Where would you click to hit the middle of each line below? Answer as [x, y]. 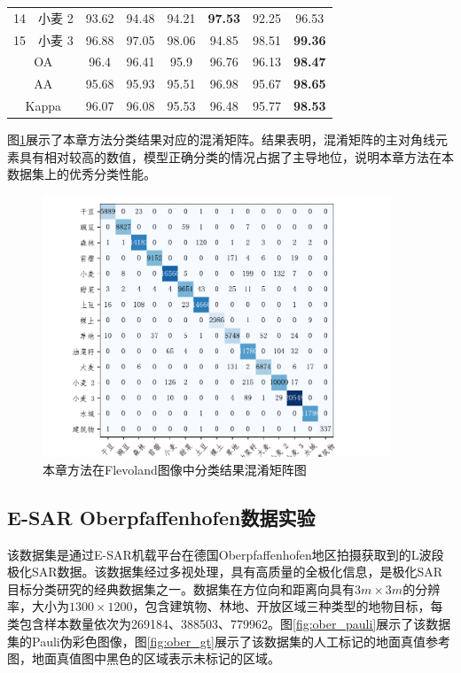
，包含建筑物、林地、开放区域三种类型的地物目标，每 [288, 606]
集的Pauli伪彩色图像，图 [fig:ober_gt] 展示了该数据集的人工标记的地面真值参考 [229, 641]
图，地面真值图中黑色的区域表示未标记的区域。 [144, 658]
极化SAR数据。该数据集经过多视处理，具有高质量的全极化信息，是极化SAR [225, 572]
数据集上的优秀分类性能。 [82, 174]
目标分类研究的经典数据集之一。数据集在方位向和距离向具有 [181, 588]
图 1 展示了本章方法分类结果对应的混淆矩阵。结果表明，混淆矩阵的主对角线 [221, 139]
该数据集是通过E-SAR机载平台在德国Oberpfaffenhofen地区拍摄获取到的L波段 [226, 554]
